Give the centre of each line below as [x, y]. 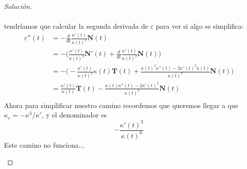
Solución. [18, 6]
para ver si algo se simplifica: [200, 26]
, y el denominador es [74, 115]
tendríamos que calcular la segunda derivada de [76, 26]
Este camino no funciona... [44, 144]
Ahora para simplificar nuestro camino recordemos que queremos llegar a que [121, 105]
